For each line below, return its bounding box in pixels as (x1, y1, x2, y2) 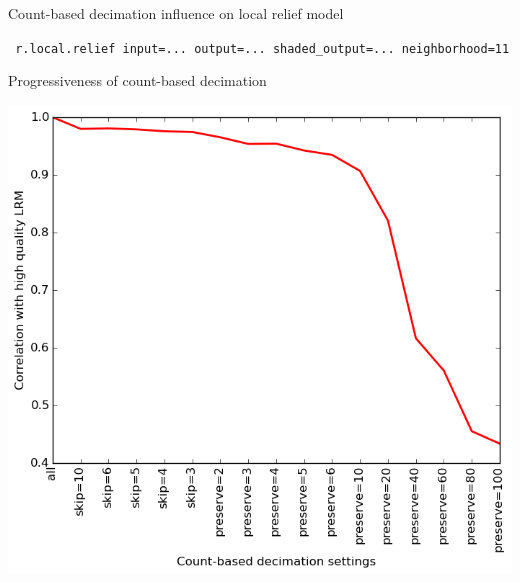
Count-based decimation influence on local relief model (8, 3, 344, 23)
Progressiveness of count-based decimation (8, 70, 267, 91)
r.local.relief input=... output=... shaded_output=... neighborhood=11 (15, 41, 510, 56)
